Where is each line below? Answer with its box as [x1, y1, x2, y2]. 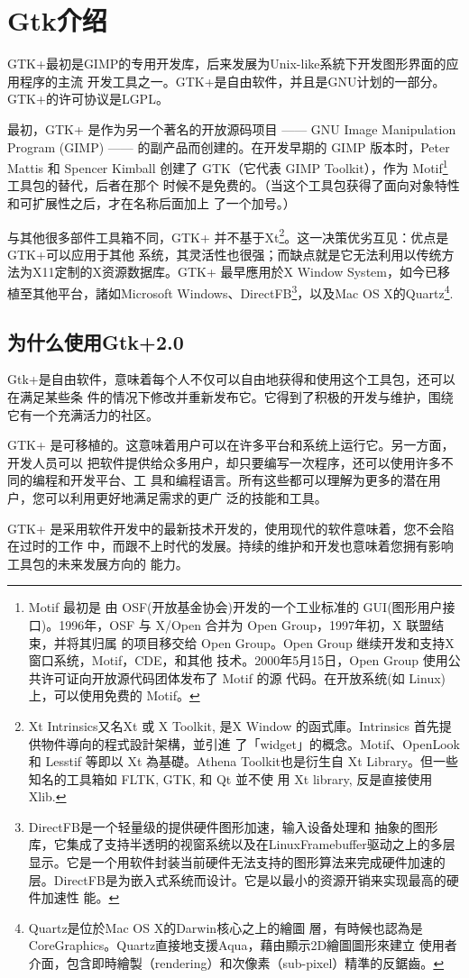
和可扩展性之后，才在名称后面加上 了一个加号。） [7, 193, 296, 212]
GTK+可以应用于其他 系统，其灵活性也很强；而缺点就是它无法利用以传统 [7, 244, 442, 263]
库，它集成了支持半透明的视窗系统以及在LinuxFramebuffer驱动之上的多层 [28, 835, 455, 854]
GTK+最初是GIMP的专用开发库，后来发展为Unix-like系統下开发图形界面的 [7, 54, 446, 73]
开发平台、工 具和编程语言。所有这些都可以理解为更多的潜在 [69, 471, 428, 489]
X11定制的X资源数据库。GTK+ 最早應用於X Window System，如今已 [32, 262, 437, 281]
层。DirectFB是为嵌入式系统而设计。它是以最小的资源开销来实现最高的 [28, 870, 446, 889]
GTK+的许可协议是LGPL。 [7, 89, 169, 108]
